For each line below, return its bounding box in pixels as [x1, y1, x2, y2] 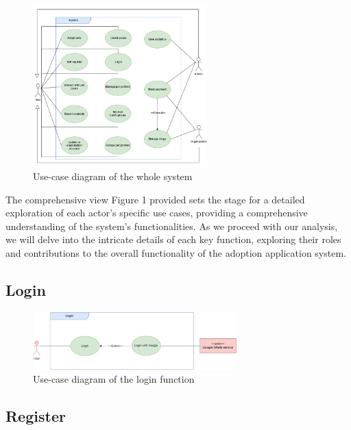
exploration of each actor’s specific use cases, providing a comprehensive [5, 205, 308, 220]
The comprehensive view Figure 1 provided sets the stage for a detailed [5, 192, 305, 206]
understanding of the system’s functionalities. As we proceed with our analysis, [5, 218, 338, 233]
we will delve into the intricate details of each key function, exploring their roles [5, 232, 341, 246]
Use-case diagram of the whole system [33, 169, 193, 184]
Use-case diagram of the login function [33, 372, 195, 386]
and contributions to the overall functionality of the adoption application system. [5, 246, 346, 260]
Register [5, 405, 66, 427]
